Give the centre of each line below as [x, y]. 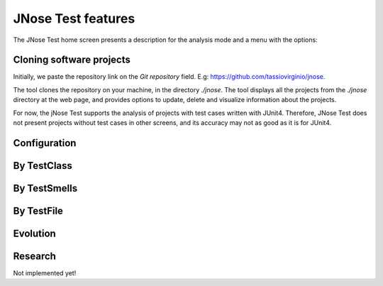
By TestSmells [45, 188]
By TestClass [43, 166]
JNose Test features [74, 18]
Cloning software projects [72, 60]
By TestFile [38, 210]
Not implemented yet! [45, 273]
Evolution [34, 233]
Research [35, 256]
